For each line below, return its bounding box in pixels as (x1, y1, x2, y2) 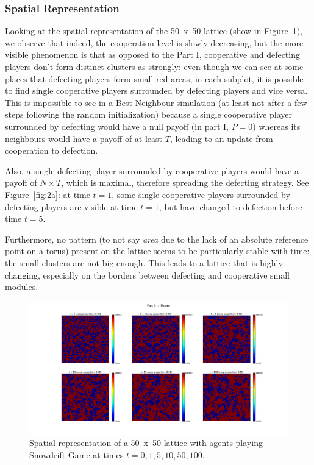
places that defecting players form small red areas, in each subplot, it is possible (5, 72, 304, 85)
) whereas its (252, 119, 301, 132)
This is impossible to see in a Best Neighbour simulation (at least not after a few (5, 96, 307, 108)
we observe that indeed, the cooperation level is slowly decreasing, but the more (5, 36, 304, 49)
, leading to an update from (169, 132, 273, 144)
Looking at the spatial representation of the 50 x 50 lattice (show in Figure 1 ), (5, 24, 303, 37)
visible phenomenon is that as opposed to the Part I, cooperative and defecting (5, 48, 300, 61)
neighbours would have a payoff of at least (5, 132, 163, 144)
